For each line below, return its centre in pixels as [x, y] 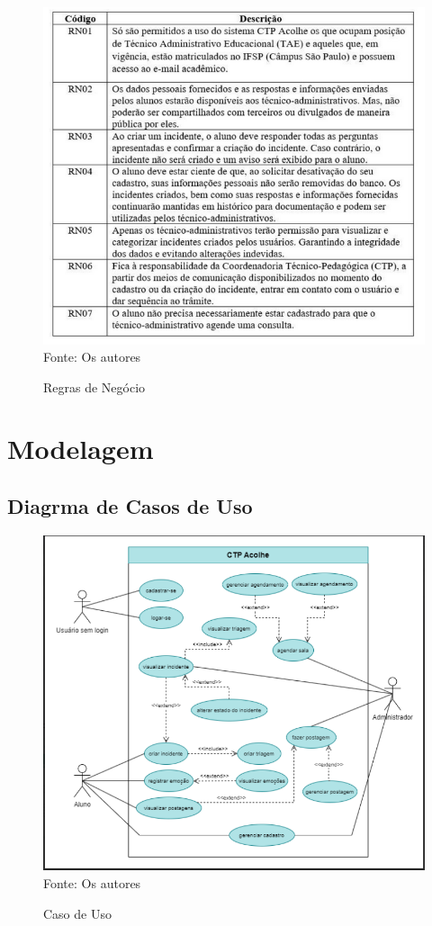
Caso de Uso [77, 913]
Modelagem [81, 449]
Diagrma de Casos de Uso [130, 506]
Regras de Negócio [94, 387]
